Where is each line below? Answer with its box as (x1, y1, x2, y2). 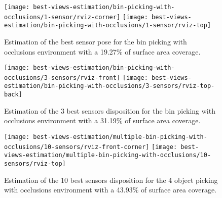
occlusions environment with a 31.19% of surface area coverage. (4, 115, 201, 126)
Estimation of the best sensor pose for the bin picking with (4, 36, 187, 46)
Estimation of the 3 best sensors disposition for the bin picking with (4, 105, 215, 116)
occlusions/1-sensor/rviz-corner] (4, 13, 121, 21)
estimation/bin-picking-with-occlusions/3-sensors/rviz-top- (4, 82, 215, 90)
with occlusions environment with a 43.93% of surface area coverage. (4, 184, 217, 195)
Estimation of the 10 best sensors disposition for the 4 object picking (4, 174, 218, 185)
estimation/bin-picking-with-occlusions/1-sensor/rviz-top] (4, 22, 211, 29)
